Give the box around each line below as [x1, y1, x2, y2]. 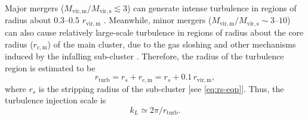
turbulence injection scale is [5, 94, 106, 106]
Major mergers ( [5, 2, 64, 14]
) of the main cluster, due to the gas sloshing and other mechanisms [47, 37, 296, 50]
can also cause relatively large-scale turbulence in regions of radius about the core [5, 26, 304, 38]
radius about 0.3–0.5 [5, 14, 79, 26]
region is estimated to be [5, 61, 96, 74]
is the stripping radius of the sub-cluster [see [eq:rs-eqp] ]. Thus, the [38, 82, 284, 94]
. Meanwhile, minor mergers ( [103, 14, 212, 26]
